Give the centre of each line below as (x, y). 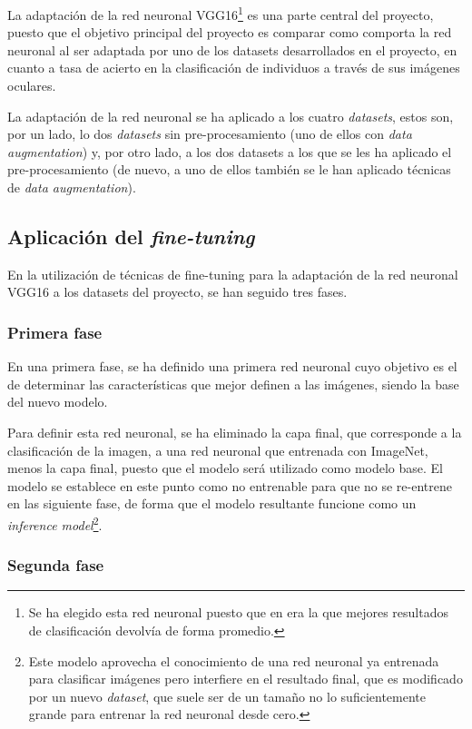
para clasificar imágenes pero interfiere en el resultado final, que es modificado (246, 679)
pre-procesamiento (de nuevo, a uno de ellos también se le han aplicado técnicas (229, 169)
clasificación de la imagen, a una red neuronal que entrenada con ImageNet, (218, 450)
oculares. (32, 86)
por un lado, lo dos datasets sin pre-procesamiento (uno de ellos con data (210, 134)
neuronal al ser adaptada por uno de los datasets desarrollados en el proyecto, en (232, 49)
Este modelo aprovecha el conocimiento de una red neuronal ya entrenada (234, 660)
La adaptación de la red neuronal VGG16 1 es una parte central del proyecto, (221, 13)
